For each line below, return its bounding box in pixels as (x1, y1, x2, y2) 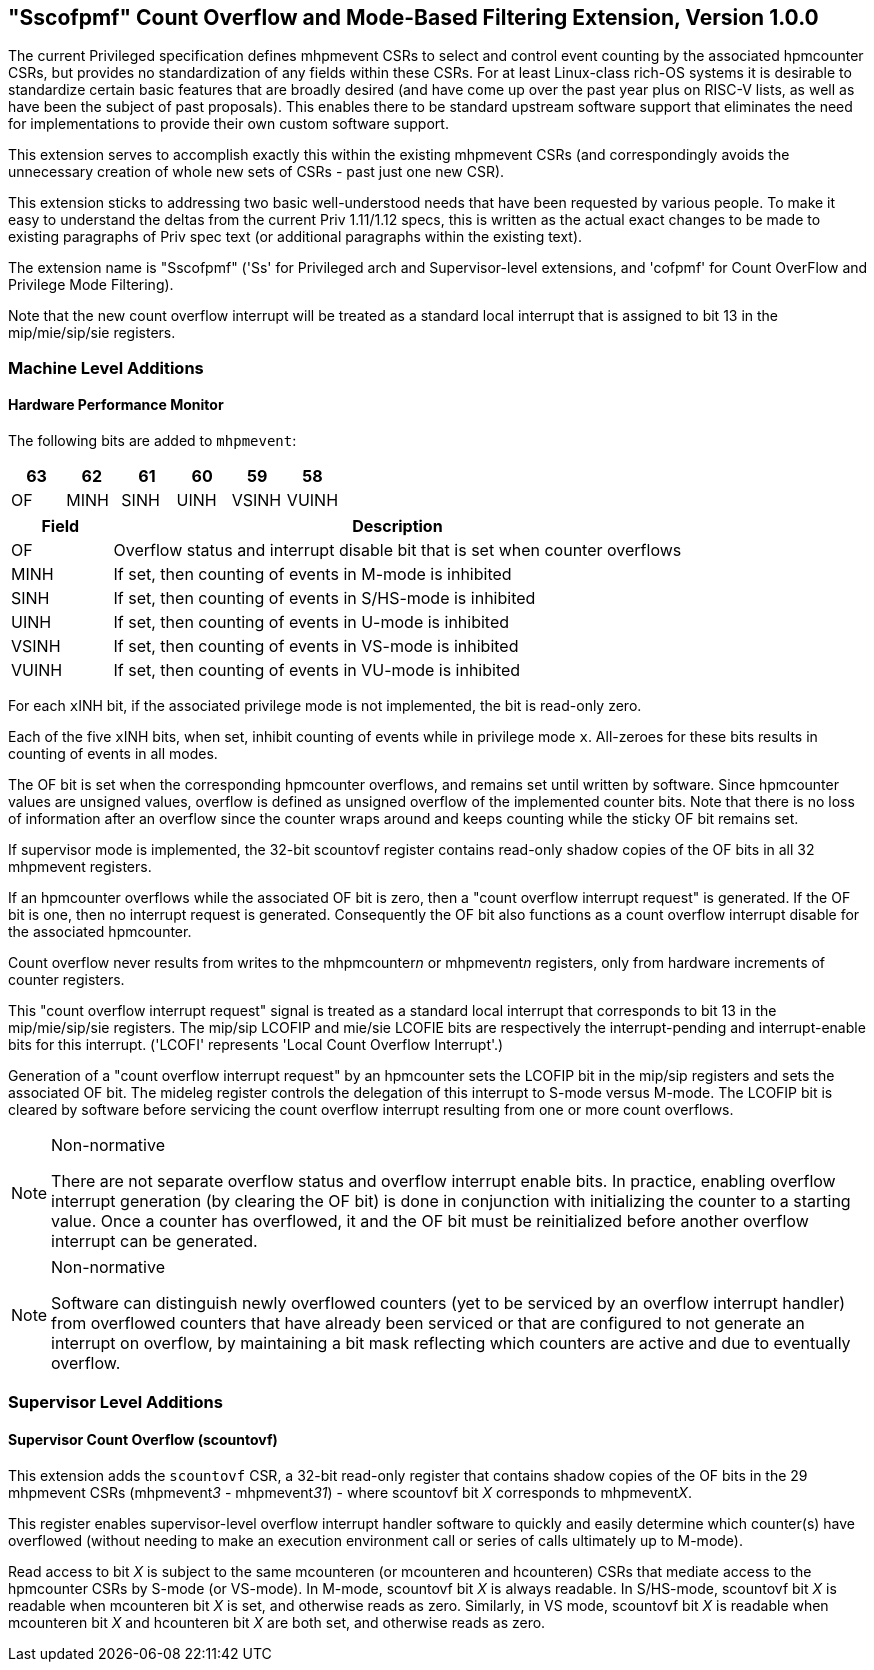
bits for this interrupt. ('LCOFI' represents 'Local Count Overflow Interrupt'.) (8, 1036, 504, 1054)
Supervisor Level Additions (8, 1392, 223, 1413)
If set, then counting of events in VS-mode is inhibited (113, 636, 519, 657)
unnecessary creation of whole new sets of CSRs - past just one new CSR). (8, 163, 505, 181)
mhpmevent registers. (8, 858, 152, 876)
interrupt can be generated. (51, 1231, 258, 1252)
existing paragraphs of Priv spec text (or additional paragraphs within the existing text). (8, 228, 583, 246)
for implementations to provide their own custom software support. (8, 115, 449, 133)
